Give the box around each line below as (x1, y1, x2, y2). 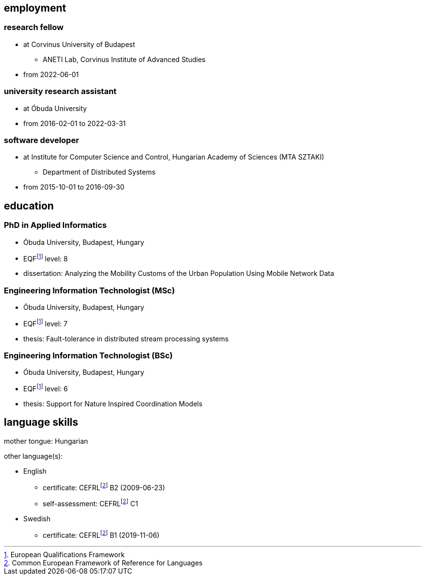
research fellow (4, 22, 64, 32)
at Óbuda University (23, 104, 87, 113)
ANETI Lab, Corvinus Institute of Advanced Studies (43, 55, 206, 64)
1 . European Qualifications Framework (4, 550, 125, 559)
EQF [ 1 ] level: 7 (23, 318, 67, 328)
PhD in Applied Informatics (4, 220, 107, 230)
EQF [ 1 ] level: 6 (23, 383, 68, 393)
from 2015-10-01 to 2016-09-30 (23, 183, 125, 192)
